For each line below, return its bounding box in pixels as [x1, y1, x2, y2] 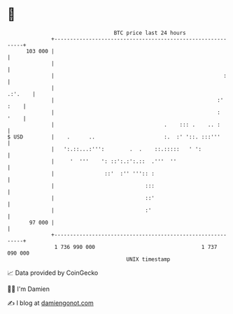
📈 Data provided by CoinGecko [7, 269, 99, 277]
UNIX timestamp [126, 255, 171, 263]
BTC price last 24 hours [113, 29, 187, 36]
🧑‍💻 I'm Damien [7, 285, 50, 293]
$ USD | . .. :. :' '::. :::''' [7, 133, 220, 141]
